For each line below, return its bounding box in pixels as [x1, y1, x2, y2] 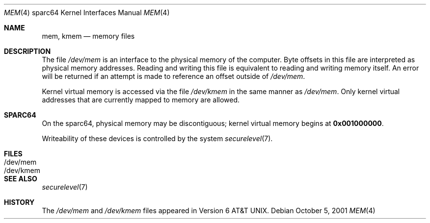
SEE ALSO [4, 174, 37, 183]
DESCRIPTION [4, 47, 51, 55]
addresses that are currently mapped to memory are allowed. [42, 96, 240, 104]
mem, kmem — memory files [42, 32, 135, 40]
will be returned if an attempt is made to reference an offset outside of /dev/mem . [42, 72, 305, 80]
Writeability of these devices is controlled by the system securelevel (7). [42, 134, 273, 143]
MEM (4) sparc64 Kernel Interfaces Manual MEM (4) [4, 8, 170, 17]
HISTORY [4, 198, 35, 206]
